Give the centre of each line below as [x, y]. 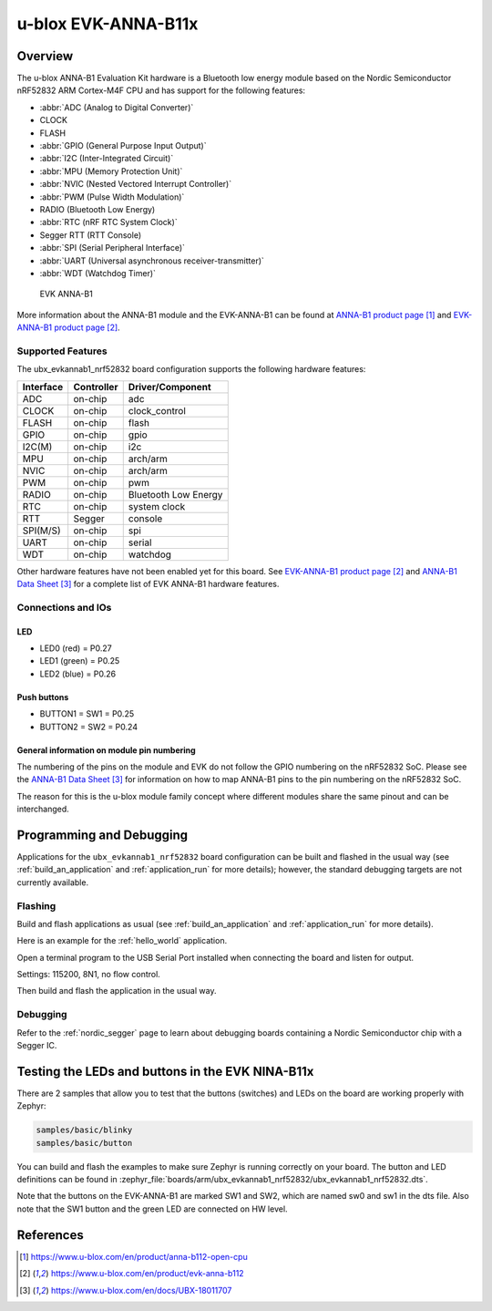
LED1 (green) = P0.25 [80, 661]
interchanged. [43, 809]
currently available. [53, 882]
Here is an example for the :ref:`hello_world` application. [122, 941]
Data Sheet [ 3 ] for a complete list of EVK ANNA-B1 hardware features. [148, 584]
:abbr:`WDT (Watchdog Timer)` [98, 273]
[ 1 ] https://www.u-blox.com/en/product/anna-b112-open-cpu [133, 1256]
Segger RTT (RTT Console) [91, 235]
